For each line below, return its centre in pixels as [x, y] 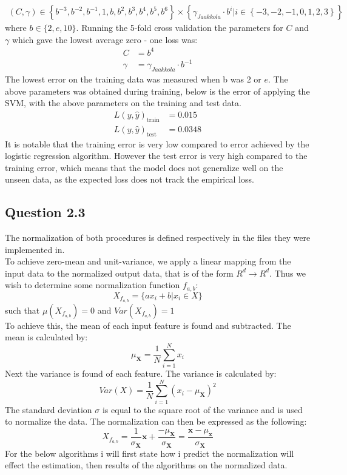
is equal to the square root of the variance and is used [202, 409]
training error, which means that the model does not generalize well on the [144, 167]
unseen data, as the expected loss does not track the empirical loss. [130, 179]
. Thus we [288, 273]
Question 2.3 [45, 212]
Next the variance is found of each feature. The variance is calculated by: [141, 373]
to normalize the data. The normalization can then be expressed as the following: [156, 421]
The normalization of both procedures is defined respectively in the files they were [158, 238]
